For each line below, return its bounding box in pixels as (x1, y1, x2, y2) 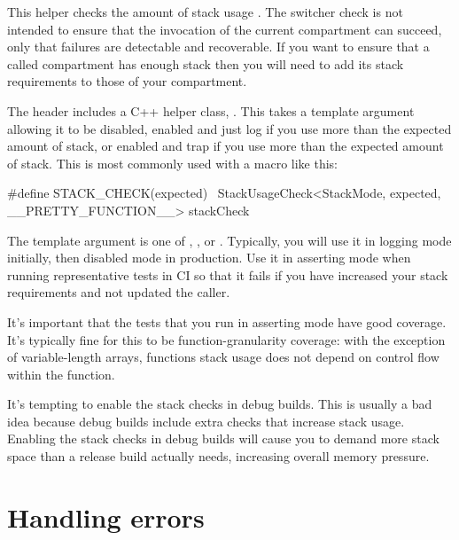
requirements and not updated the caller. (7, 283, 230, 301)
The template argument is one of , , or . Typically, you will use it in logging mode (7, 231, 452, 249)
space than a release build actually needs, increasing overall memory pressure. (7, 447, 430, 466)
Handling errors (7, 498, 205, 535)
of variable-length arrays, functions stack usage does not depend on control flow (7, 348, 440, 366)
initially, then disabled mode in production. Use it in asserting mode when (7, 248, 411, 267)
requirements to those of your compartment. (7, 72, 247, 90)
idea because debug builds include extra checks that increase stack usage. (7, 411, 405, 430)
